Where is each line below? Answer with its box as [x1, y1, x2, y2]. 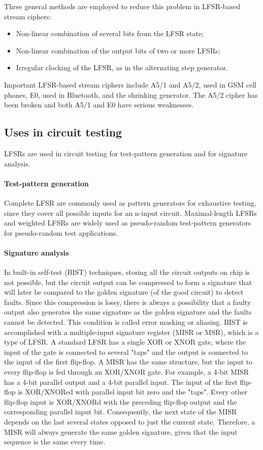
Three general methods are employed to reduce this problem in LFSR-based [4, 1, 240, 11]
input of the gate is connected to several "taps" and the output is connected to [4, 346, 248, 357]
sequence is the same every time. [4, 436, 106, 447]
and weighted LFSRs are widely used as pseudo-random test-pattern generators [4, 217, 251, 228]
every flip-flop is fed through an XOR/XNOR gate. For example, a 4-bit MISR [4, 367, 249, 377]
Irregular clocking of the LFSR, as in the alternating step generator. [16, 62, 228, 73]
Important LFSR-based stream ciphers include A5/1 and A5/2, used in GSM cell [4, 79, 256, 90]
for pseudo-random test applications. [4, 227, 118, 238]
